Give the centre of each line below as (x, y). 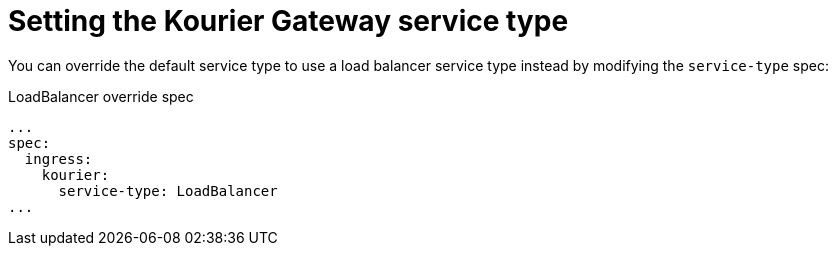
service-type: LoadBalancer (168, 190)
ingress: (58, 158)
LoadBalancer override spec (101, 96)
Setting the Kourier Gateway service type (288, 21)
